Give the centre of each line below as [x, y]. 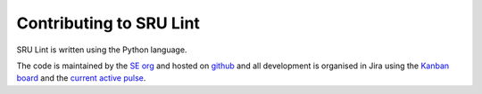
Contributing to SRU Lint [108, 23]
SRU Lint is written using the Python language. [102, 50]
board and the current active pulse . [81, 78]
